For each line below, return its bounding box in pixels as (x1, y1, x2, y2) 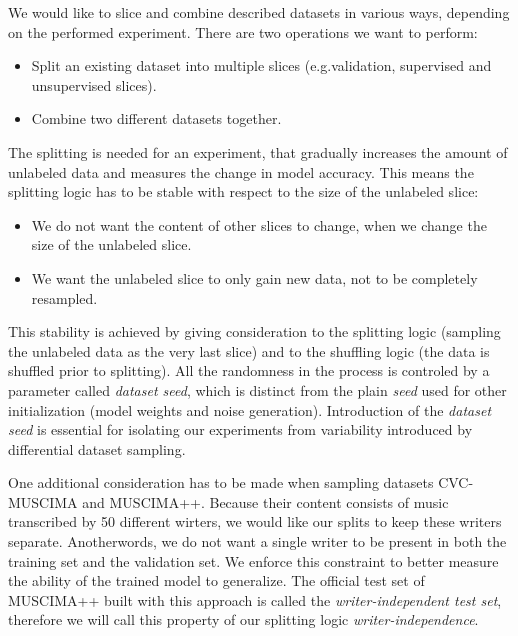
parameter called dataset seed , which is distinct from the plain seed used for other (8, 379, 507, 400)
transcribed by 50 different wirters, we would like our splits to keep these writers (8, 511, 502, 532)
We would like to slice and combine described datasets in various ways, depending (8, 2, 510, 22)
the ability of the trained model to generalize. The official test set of (8, 570, 425, 591)
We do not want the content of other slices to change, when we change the (31, 214, 487, 235)
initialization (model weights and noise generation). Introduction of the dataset (8, 399, 492, 420)
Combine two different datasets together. (31, 108, 282, 129)
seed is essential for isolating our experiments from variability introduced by (8, 419, 473, 440)
